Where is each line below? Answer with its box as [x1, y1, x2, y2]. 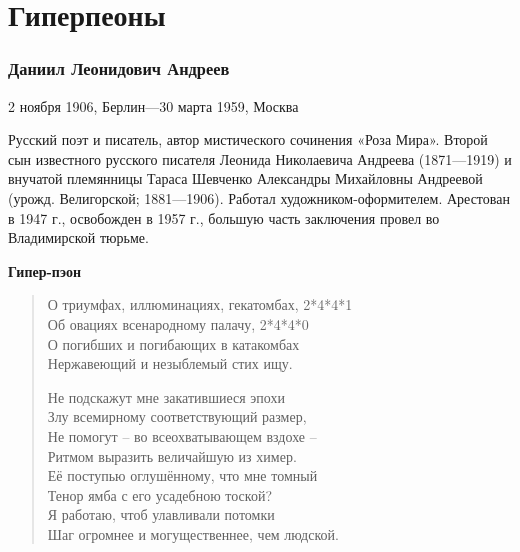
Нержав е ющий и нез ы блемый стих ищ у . [47, 353, 293, 374]
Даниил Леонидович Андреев [8, 56, 230, 81]
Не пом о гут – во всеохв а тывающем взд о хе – [47, 425, 317, 446]
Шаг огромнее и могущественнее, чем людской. [47, 523, 339, 544]
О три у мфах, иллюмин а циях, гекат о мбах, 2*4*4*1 [47, 294, 353, 315]
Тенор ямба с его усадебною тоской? [47, 484, 272, 505]
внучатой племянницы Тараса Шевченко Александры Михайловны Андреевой [8, 168, 483, 189]
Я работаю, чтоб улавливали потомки [47, 504, 275, 525]
